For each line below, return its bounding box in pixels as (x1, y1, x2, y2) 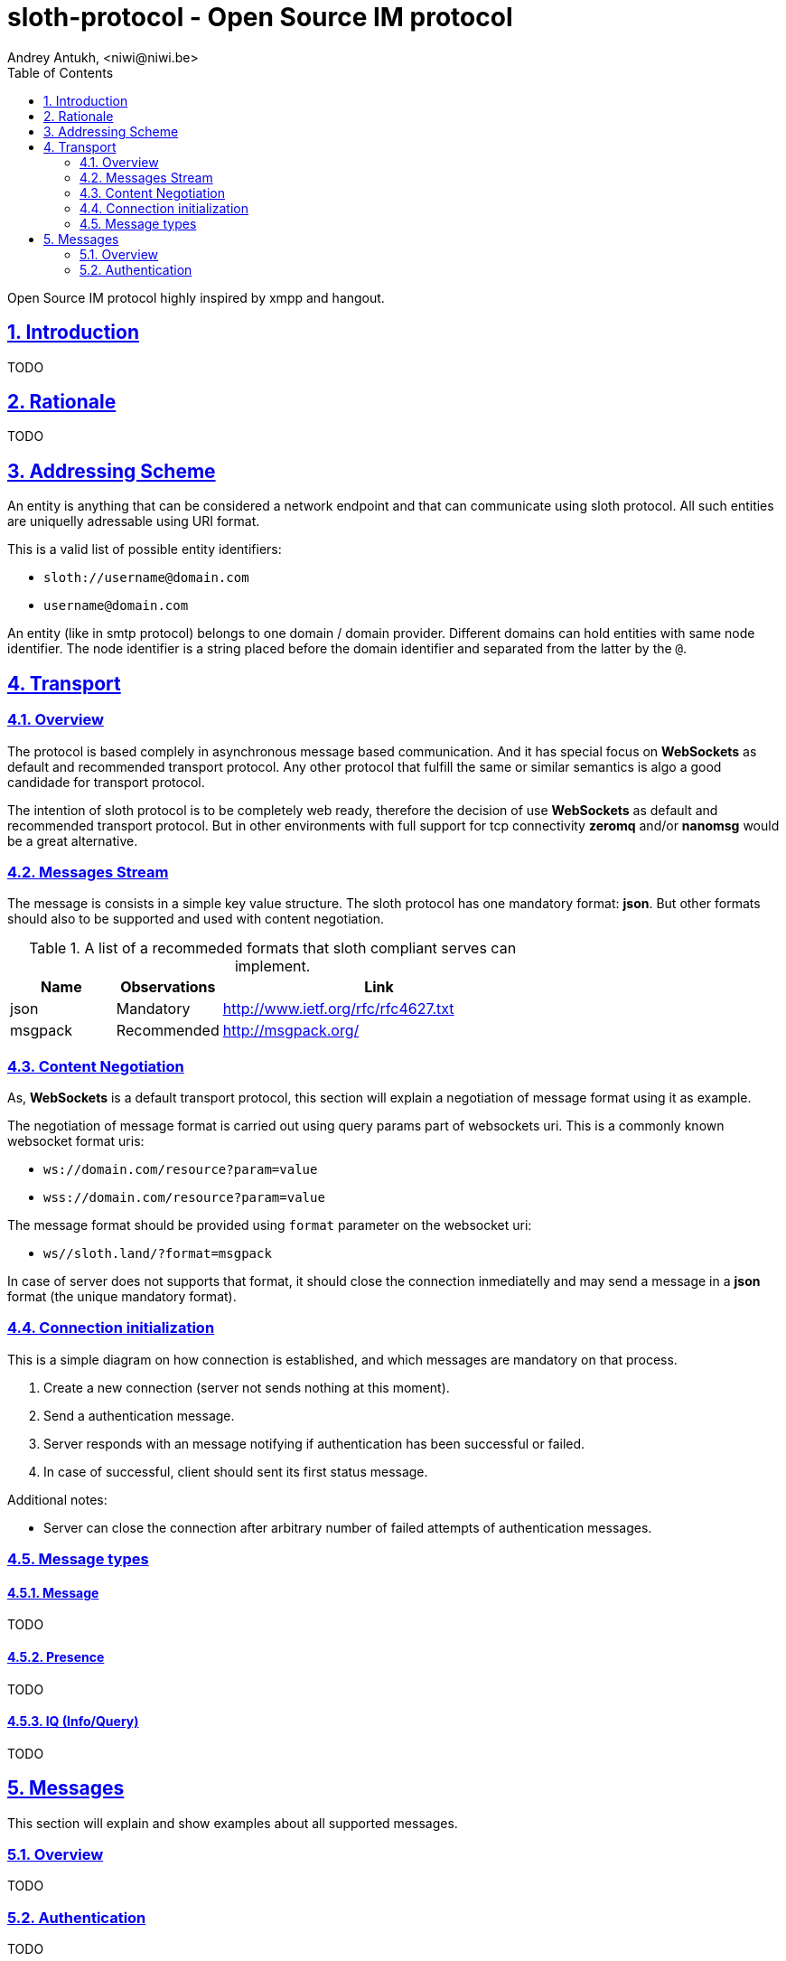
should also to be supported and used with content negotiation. (7, 911, 385, 927)
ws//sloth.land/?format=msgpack (43, 1246, 272, 1261)
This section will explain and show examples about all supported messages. (7, 1815, 458, 1831)
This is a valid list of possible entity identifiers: (7, 541, 282, 558)
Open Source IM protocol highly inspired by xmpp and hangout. (7, 289, 385, 305)
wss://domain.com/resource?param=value (43, 1190, 325, 1205)
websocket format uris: (7, 1133, 145, 1149)
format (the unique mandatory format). (7, 1289, 237, 1304)
